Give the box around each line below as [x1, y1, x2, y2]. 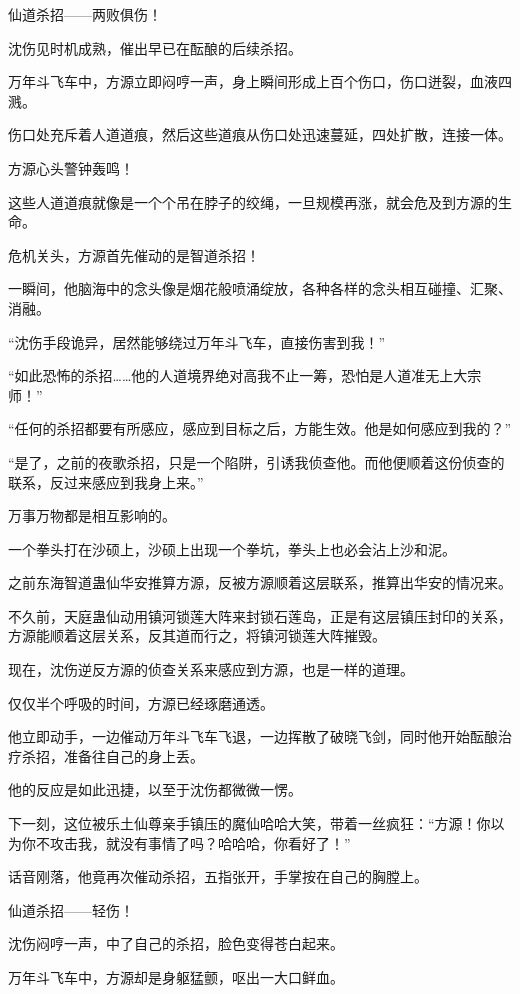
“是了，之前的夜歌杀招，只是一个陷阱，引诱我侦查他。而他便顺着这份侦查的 [8, 451, 505, 472]
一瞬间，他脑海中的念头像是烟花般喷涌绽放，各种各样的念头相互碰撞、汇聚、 [8, 278, 512, 299]
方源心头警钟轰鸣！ [8, 157, 134, 178]
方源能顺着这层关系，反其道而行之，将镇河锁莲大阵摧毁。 [8, 625, 386, 646]
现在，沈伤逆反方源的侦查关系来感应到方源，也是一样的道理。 [8, 659, 414, 680]
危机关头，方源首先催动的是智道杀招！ [8, 244, 260, 265]
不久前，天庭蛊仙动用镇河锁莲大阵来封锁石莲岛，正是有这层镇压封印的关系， [8, 605, 512, 626]
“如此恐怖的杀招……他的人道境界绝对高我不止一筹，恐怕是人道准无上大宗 [8, 365, 482, 386]
